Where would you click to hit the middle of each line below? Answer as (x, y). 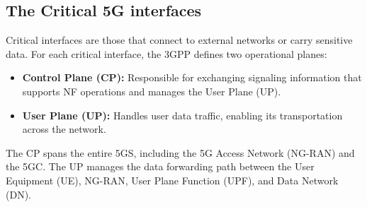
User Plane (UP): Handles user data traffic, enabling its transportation (182, 115)
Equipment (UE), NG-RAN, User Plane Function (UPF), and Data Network (172, 180)
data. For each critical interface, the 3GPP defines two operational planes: (166, 53)
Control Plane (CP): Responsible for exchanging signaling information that (192, 77)
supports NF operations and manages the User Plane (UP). (152, 91)
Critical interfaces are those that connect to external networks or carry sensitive (179, 40)
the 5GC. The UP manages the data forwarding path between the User (160, 166)
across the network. (64, 129)
